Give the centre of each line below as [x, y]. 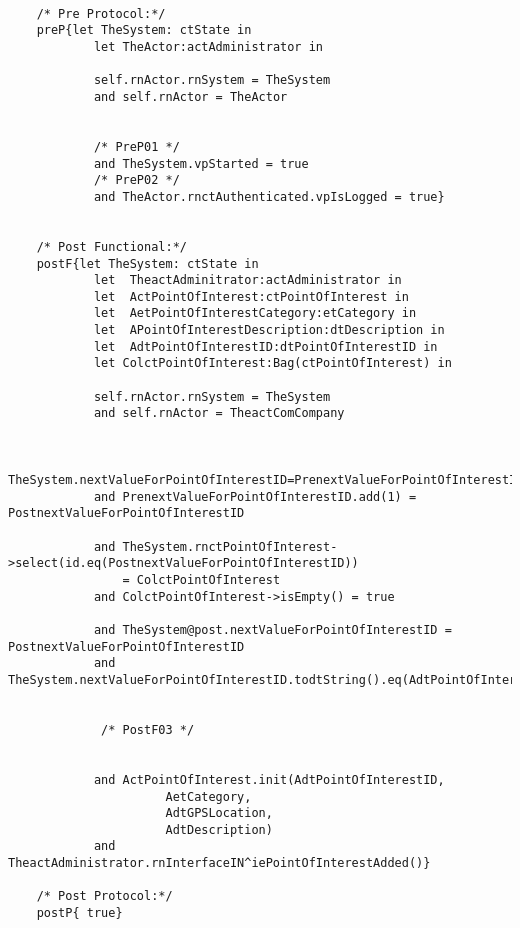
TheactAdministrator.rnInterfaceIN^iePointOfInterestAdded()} [219, 863]
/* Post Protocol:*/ [104, 896]
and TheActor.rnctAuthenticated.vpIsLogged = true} [269, 196]
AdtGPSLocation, [219, 813]
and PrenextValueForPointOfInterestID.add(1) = [255, 496]
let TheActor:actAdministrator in [208, 46]
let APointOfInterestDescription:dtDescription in [269, 330]
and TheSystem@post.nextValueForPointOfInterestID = [272, 629]
